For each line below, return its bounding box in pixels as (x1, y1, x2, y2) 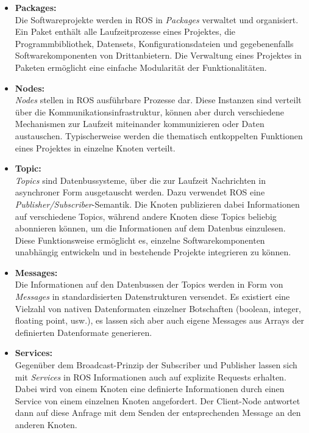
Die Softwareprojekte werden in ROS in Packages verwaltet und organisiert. (15, 13, 299, 26)
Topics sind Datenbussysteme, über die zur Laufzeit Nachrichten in (15, 173, 266, 186)
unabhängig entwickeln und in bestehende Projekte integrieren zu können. (15, 246, 291, 258)
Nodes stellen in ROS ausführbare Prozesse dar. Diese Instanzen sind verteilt (15, 93, 302, 106)
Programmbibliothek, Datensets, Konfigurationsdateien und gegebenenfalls (15, 37, 294, 49)
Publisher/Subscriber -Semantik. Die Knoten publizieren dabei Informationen (15, 197, 300, 210)
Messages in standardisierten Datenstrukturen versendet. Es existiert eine (15, 290, 290, 303)
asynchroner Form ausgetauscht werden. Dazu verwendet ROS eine (15, 186, 265, 198)
